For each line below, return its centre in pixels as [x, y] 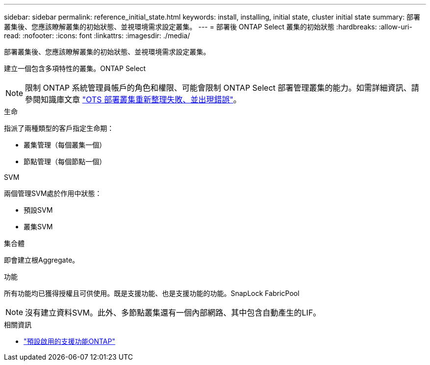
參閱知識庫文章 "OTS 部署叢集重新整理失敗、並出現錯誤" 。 [133, 99]
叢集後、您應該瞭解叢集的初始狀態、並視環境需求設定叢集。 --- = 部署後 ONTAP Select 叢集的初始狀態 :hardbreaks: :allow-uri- [208, 27]
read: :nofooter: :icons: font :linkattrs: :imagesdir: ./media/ [97, 36]
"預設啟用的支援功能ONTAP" [69, 341]
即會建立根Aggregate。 [42, 260]
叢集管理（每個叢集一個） [65, 145]
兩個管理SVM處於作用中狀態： [53, 193]
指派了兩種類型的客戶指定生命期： [59, 128]
